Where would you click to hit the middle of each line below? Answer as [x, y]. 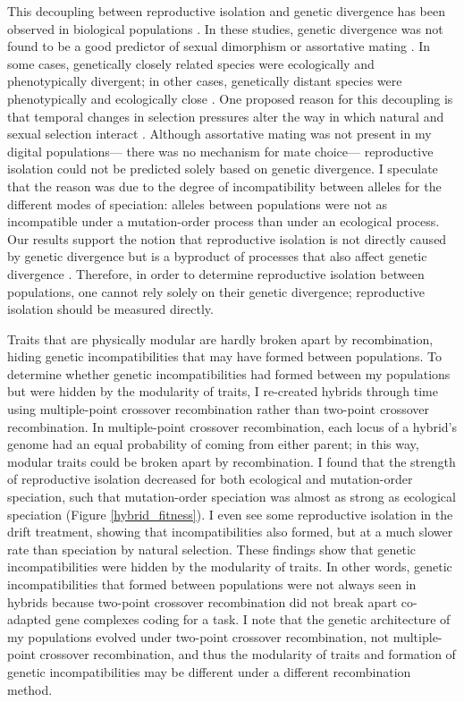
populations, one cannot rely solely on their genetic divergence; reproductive [216, 291]
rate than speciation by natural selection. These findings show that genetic [212, 549]
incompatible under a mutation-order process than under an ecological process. [224, 221]
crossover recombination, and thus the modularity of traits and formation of [248, 654]
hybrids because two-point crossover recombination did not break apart [202, 601]
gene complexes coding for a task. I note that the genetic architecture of [253, 619]
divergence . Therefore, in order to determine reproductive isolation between [216, 273]
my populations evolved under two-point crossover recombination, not [198, 636]
